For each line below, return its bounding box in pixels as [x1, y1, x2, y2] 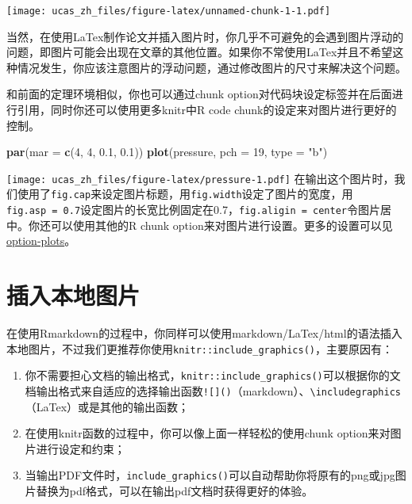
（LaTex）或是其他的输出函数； [25, 398, 190, 414]
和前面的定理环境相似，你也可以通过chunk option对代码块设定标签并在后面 [6, 86, 392, 102]
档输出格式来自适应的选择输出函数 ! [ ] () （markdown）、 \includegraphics [25, 383, 402, 399]
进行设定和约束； [36, 440, 125, 456]
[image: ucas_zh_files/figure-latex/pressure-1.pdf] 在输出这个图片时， [6, 170, 395, 186]
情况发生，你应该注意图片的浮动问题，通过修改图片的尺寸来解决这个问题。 [17, 59, 406, 75]
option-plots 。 [6, 232, 76, 249]
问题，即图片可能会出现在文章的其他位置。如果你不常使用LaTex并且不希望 [6, 44, 393, 60]
